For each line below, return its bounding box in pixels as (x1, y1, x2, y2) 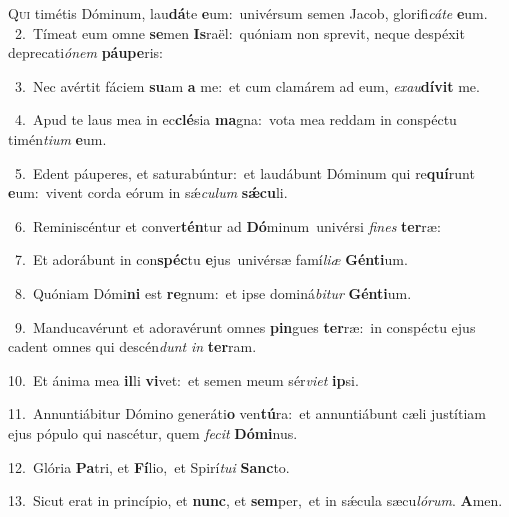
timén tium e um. (8, 128, 107, 149)
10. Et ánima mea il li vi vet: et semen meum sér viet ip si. (8, 369, 359, 390)
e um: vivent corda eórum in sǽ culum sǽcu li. (8, 182, 288, 203)
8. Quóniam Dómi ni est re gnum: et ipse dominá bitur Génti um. (14, 282, 412, 303)
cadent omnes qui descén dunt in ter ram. (8, 336, 257, 357)
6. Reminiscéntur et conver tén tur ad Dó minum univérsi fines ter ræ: (14, 215, 441, 236)
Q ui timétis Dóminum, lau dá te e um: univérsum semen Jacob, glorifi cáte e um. (8, 3, 488, 23)
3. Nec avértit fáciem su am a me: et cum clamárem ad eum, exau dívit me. (14, 75, 480, 96)
